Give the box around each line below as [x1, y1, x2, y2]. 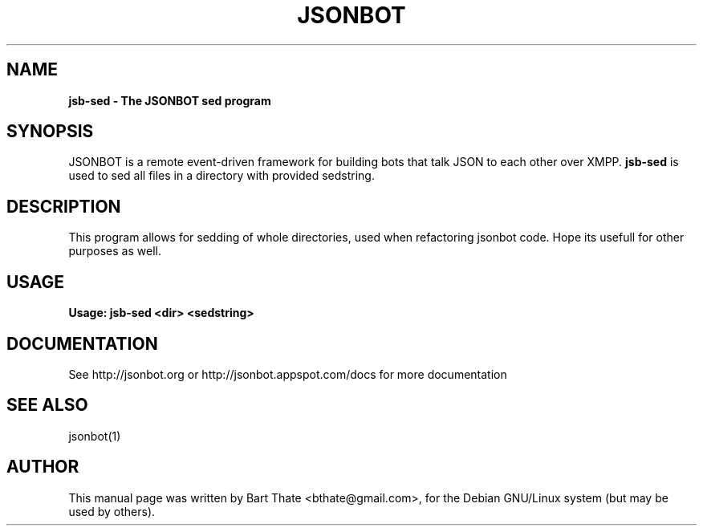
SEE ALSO [6, 395, 88, 416]
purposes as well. [68, 244, 161, 258]
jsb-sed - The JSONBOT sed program [68, 93, 271, 108]
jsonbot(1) [68, 428, 121, 443]
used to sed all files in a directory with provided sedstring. [68, 169, 375, 183]
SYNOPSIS [6, 121, 94, 142]
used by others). [68, 504, 156, 518]
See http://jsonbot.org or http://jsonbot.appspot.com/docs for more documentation [68, 367, 507, 381]
